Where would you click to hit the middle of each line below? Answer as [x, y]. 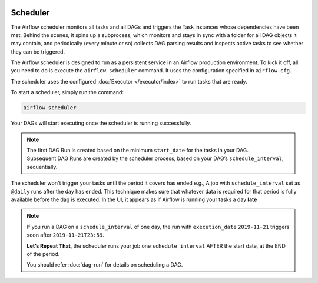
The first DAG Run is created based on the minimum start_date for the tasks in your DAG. [138, 150]
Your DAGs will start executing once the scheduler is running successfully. [101, 123]
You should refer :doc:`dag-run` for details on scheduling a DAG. [105, 265]
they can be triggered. [38, 51]
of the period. [43, 254]
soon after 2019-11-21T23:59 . [65, 235]
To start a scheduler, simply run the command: [67, 92]
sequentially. [42, 167]
